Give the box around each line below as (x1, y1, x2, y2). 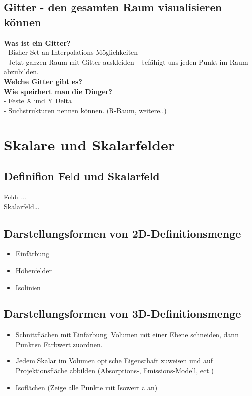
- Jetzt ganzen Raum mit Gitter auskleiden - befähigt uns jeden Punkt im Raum (4, 56, 248, 67)
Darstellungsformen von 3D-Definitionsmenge (4, 306, 241, 321)
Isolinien (15, 282, 41, 292)
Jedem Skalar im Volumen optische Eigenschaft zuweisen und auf (15, 355, 213, 366)
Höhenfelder (15, 265, 52, 275)
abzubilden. (4, 66, 39, 77)
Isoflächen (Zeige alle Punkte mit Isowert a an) (15, 382, 158, 392)
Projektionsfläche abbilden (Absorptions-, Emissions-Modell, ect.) (15, 365, 214, 376)
